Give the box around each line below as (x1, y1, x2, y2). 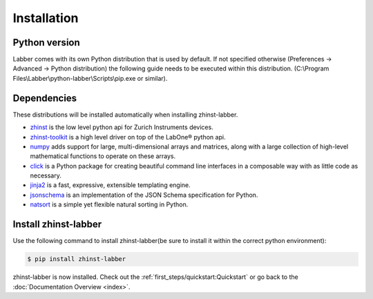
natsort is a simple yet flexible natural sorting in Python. (30, 200, 189, 209)
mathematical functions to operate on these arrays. (30, 152, 176, 160)
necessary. (30, 171, 62, 180)
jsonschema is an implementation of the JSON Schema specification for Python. (30, 191, 258, 199)
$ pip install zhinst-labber (27, 255, 126, 263)
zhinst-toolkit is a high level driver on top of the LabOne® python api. (30, 133, 226, 141)
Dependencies (12, 92, 77, 104)
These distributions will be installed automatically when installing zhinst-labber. (12, 110, 238, 119)
